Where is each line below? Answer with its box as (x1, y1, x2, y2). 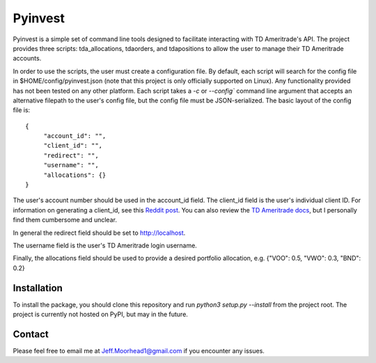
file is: (13, 106, 31, 114)
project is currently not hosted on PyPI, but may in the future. (13, 310, 188, 318)
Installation (13, 282, 63, 294)
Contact (13, 328, 49, 340)
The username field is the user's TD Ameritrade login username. (13, 241, 198, 249)
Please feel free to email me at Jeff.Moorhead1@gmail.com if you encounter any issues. (13, 346, 265, 355)
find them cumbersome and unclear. (13, 216, 118, 224)
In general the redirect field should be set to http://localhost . (13, 229, 186, 237)
